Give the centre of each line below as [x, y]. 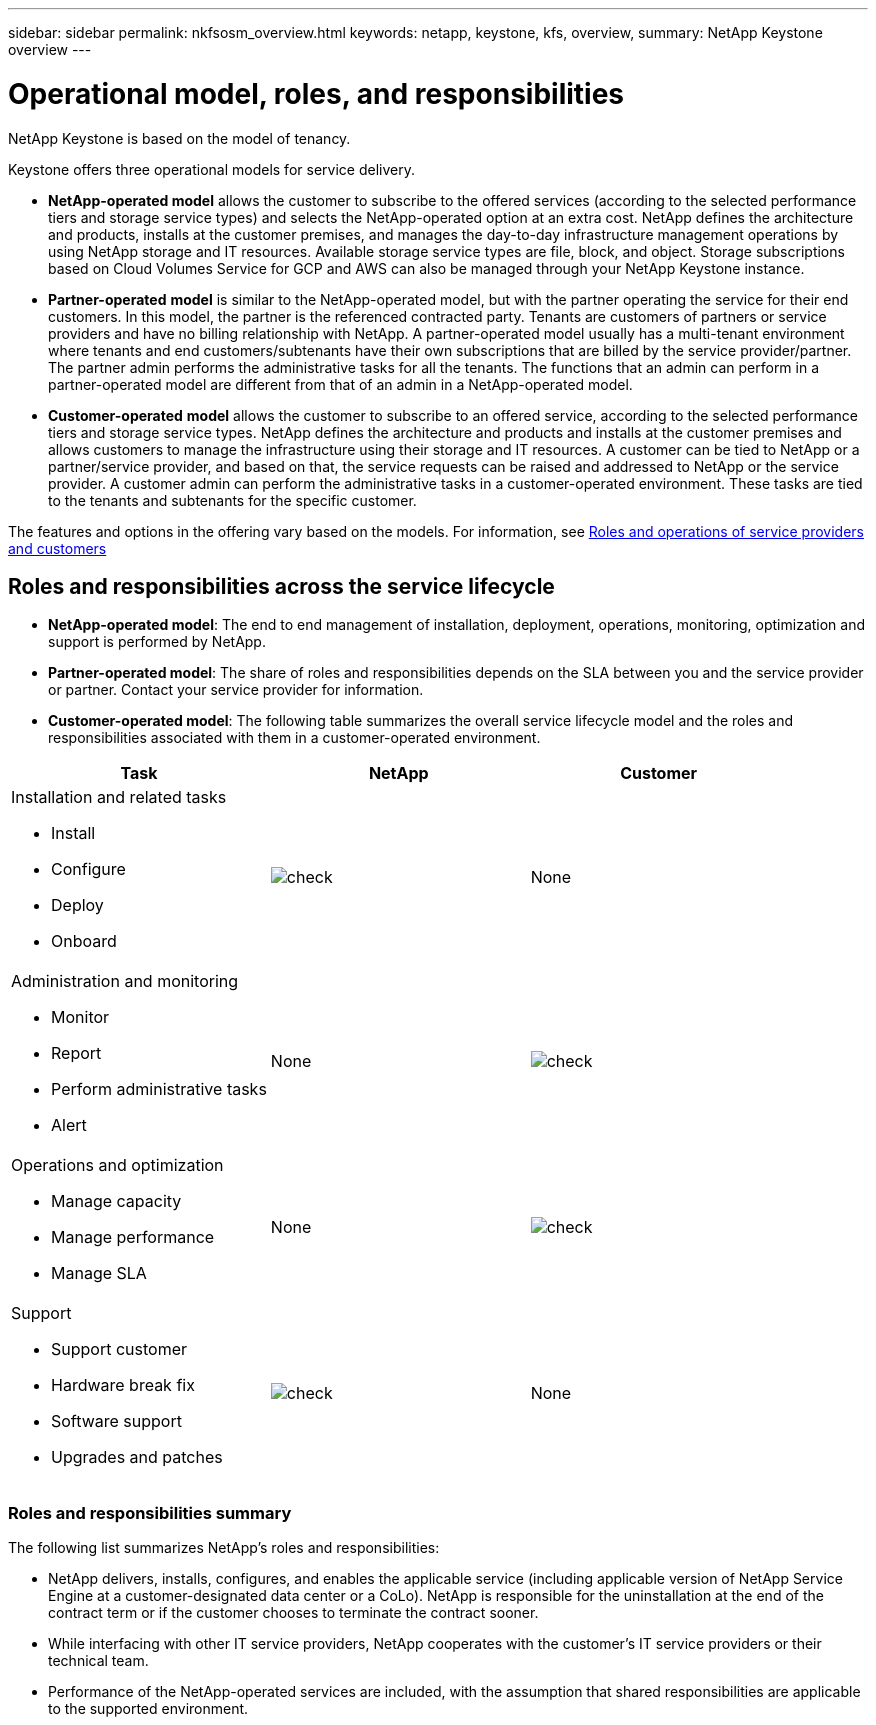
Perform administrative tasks [159, 1089]
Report [76, 1053]
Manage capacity [116, 1201]
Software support [116, 1421]
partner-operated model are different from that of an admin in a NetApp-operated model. [340, 384]
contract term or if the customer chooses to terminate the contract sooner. [293, 1613]
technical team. [98, 1661]
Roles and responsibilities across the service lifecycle [281, 586]
